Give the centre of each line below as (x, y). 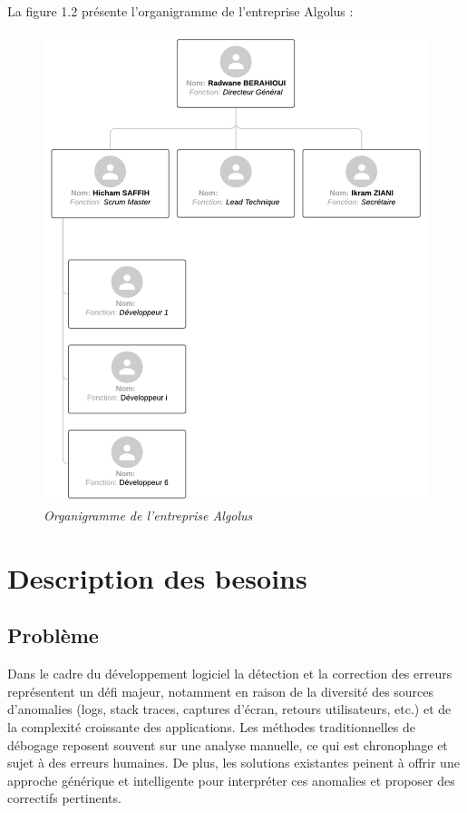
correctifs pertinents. (64, 798)
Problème (53, 635)
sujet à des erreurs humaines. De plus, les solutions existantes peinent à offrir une (233, 763)
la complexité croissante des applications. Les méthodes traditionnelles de (211, 727)
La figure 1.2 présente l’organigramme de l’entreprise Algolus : (180, 11)
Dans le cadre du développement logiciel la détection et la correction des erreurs (230, 674)
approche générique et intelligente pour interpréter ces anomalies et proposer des (231, 780)
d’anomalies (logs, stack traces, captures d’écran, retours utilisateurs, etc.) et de (229, 709)
